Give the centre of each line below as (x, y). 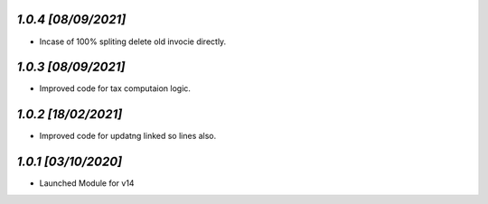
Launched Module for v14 (87, 183)
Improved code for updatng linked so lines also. (128, 136)
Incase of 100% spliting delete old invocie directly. (133, 42)
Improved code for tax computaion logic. (115, 88)
